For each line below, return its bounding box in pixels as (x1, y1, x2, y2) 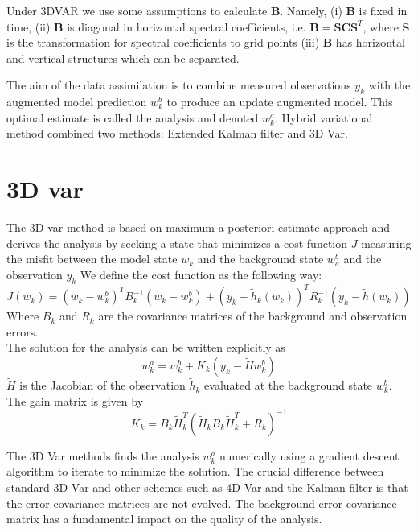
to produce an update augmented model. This (166, 93, 393, 110)
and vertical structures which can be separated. (6, 49, 240, 66)
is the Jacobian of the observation (19, 377, 186, 394)
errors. (6, 323, 39, 340)
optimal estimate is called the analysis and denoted (6, 109, 259, 126)
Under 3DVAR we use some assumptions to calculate (6, 2, 268, 19)
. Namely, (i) (280, 2, 342, 19)
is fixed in (359, 2, 408, 19)
